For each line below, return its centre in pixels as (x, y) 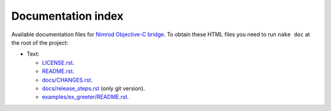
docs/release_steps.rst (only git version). (93, 88)
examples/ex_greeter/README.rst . (86, 97)
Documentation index (67, 16)
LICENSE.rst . (58, 63)
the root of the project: (40, 42)
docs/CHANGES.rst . (67, 80)
